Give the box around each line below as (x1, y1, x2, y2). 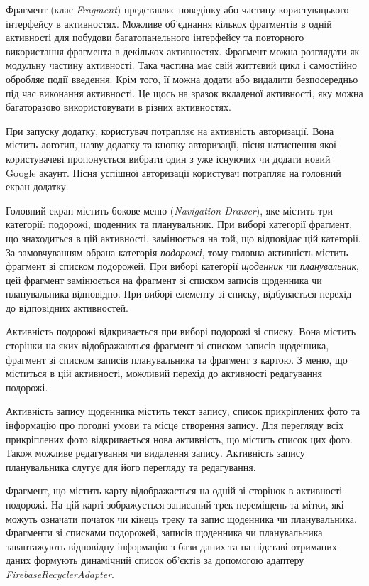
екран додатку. (6, 179, 69, 194)
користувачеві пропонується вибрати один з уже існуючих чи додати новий (6, 151, 331, 166)
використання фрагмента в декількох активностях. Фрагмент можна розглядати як (6, 43, 360, 58)
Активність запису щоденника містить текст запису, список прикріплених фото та (6, 403, 360, 418)
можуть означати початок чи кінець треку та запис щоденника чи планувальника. (6, 511, 357, 526)
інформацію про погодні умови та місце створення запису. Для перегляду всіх (6, 418, 344, 433)
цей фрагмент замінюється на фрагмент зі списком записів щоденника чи (6, 272, 322, 287)
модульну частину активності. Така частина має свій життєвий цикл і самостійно (6, 58, 357, 72)
